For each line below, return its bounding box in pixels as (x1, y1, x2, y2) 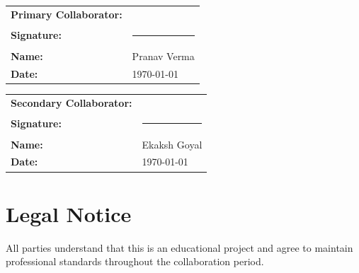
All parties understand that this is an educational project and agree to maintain (6, 240, 353, 255)
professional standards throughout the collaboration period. (6, 254, 264, 269)
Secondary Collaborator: (11, 95, 132, 110)
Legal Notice (6, 199, 132, 228)
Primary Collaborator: (11, 6, 122, 21)
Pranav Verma (132, 48, 195, 63)
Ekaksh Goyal (142, 136, 203, 151)
